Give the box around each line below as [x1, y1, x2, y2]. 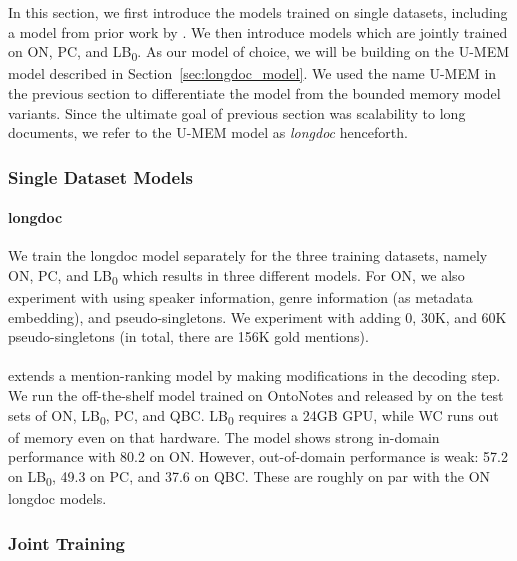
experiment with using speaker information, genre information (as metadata [8, 287, 473, 308]
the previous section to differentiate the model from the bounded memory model [8, 82, 501, 103]
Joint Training [8, 530, 126, 555]
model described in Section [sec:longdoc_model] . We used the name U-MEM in [8, 63, 497, 84]
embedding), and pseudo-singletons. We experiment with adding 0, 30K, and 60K [8, 306, 507, 327]
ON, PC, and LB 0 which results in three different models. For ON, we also [8, 264, 465, 288]
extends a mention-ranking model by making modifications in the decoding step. [8, 365, 501, 386]
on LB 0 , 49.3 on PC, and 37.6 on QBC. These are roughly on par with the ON [8, 465, 491, 489]
